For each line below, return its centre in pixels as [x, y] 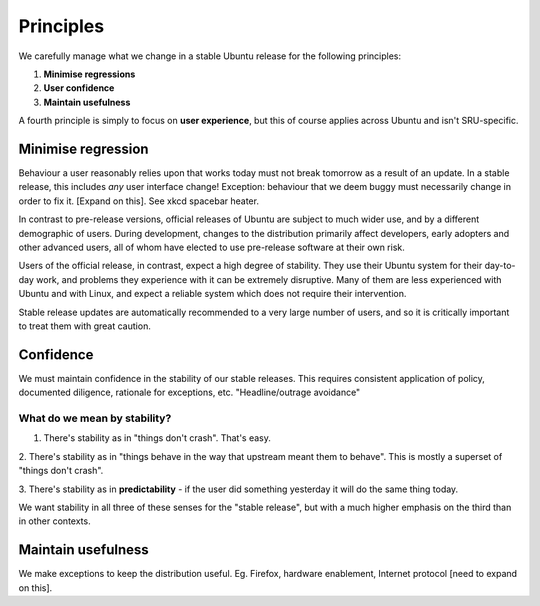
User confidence [79, 88]
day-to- [500, 266]
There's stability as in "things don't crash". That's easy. [157, 438]
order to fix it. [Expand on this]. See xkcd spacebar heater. [139, 201]
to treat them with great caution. [85, 326]
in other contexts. [54, 521]
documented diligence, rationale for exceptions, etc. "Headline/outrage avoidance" [189, 392]
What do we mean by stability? [95, 418]
